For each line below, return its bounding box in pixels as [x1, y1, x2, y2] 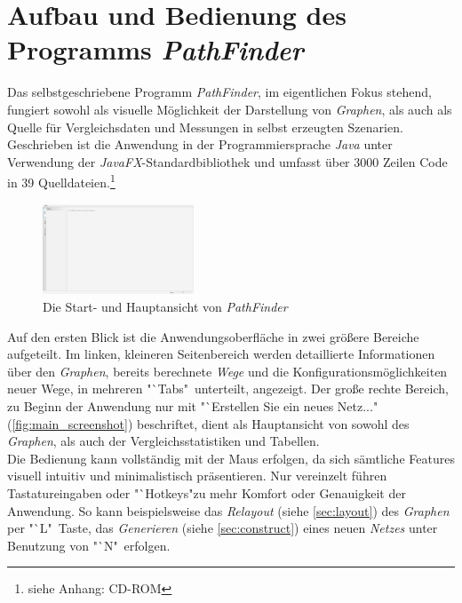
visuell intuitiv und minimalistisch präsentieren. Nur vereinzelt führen [7, 466, 387, 485]
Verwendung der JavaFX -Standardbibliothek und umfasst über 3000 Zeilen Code [7, 152, 448, 171]
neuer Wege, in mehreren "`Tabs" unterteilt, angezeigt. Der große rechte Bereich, [7, 379, 449, 398]
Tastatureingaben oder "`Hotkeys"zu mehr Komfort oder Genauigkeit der [7, 483, 406, 502]
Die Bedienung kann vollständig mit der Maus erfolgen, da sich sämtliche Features [7, 448, 455, 467]
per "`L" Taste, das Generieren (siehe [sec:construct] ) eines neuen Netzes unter [7, 519, 438, 537]
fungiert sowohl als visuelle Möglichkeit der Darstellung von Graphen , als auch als [7, 99, 452, 118]
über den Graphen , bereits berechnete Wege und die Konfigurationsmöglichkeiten [7, 361, 448, 380]
